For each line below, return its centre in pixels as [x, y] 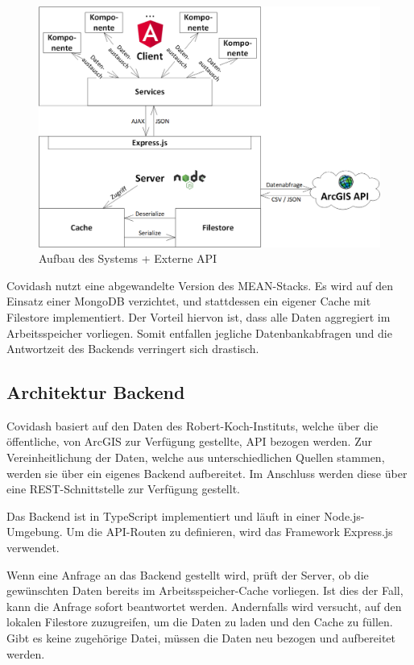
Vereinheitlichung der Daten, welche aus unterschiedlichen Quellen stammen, [196, 457]
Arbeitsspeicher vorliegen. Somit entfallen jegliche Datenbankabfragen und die [199, 332]
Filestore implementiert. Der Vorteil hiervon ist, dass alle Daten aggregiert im [199, 316]
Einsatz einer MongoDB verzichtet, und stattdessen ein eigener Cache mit [189, 301]
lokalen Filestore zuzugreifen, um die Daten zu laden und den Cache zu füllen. [200, 622]
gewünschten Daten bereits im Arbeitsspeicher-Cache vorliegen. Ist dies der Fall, [205, 590]
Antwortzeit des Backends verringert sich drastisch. [133, 349]
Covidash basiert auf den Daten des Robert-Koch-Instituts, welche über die [193, 425]
